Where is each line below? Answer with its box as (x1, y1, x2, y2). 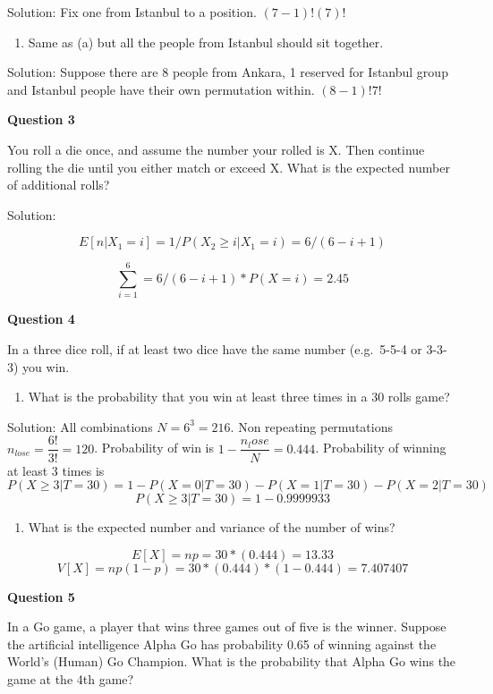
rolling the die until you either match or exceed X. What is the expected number (7, 157, 450, 176)
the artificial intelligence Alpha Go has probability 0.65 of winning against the (7, 634, 437, 653)
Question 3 (7, 110, 75, 129)
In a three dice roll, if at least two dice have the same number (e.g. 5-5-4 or (7, 340, 422, 359)
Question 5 (7, 587, 75, 605)
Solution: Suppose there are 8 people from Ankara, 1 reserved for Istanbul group (7, 63, 448, 81)
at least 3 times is (7, 461, 105, 479)
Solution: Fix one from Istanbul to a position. (7, 3, 257, 21)
